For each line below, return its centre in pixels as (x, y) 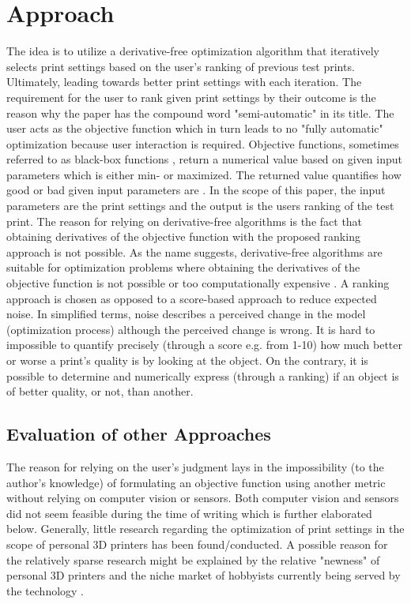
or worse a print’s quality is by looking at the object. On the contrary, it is (187, 360)
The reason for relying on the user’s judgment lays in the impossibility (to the (195, 466)
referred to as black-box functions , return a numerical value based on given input (204, 159)
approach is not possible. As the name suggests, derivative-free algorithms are (194, 251)
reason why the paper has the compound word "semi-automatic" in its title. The (200, 113)
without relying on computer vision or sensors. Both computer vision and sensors (203, 498)
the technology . (45, 590)
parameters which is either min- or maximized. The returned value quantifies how (204, 174)
